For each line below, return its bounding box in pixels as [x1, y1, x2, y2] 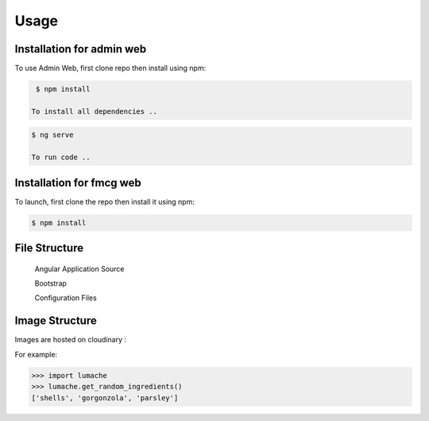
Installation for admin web [14, 42, 147, 56]
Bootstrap [34, 279, 68, 288]
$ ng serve [31, 131, 74, 139]
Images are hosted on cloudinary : [14, 335, 127, 345]
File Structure [14, 241, 83, 255]
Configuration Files [34, 293, 97, 302]
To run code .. [31, 153, 91, 162]
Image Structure [14, 314, 97, 328]
